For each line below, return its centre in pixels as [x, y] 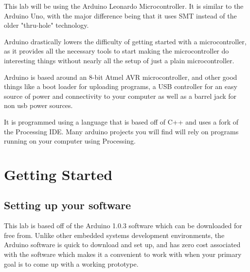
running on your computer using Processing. [70, 141]
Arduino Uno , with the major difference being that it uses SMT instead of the [120, 15]
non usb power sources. [38, 105]
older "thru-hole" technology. [46, 25]
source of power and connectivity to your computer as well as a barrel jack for [120, 96]
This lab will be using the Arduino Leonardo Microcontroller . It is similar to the [124, 6]
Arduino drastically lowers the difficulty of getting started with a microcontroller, [125, 41]
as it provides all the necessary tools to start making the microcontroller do [116, 51]
